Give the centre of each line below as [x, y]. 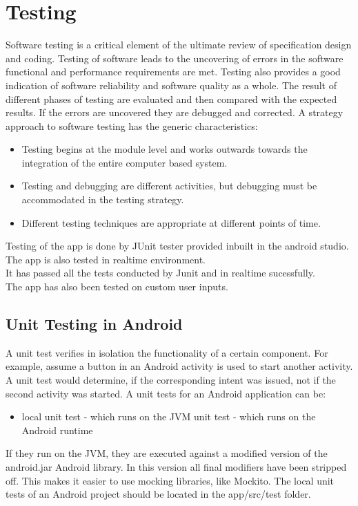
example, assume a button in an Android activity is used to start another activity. [179, 366]
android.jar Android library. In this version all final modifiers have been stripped [176, 466]
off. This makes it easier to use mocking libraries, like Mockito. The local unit [170, 480]
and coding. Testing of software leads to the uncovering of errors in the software [175, 58]
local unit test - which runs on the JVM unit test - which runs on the [169, 416]
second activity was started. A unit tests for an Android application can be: [166, 393]
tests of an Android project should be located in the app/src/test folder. [158, 494]
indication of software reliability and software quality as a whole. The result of [171, 85]
